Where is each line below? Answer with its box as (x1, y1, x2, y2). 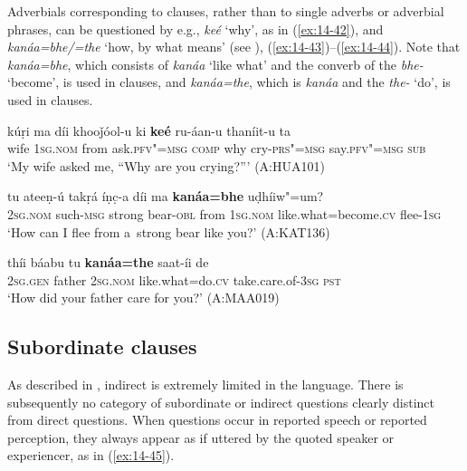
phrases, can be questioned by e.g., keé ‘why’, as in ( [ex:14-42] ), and (7, 19, 384, 38)
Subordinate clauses (7, 332, 197, 360)
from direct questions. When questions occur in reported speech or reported (7, 410, 427, 429)
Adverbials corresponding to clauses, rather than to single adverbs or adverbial (7, 2, 444, 20)
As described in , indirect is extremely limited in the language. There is (7, 375, 404, 394)
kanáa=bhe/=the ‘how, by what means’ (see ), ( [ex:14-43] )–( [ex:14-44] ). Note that (7, 37, 461, 56)
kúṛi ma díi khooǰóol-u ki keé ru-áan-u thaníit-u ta (7, 120, 291, 139)
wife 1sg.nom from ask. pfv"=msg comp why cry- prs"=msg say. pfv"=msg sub (7, 139, 426, 158)
